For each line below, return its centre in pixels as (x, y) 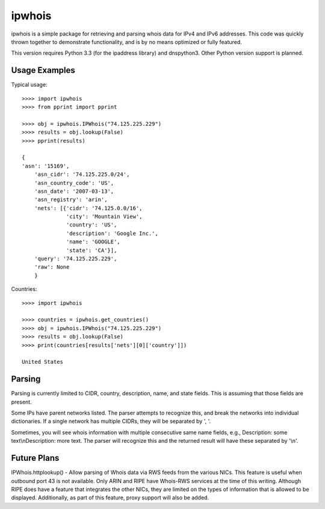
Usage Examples (43, 70)
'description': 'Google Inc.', (113, 233)
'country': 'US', (92, 225)
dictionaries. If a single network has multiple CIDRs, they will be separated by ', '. (111, 421)
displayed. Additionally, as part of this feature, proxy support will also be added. (110, 498)
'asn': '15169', (46, 166)
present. (22, 402)
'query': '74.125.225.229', (76, 259)
